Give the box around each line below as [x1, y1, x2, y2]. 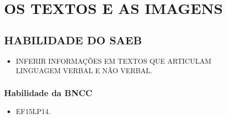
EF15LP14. [16, 106, 51, 116]
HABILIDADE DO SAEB [4, 32, 142, 47]
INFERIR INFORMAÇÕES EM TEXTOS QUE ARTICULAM [16, 55, 211, 66]
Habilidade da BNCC [4, 86, 93, 99]
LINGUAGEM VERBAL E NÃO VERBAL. [16, 65, 152, 76]
